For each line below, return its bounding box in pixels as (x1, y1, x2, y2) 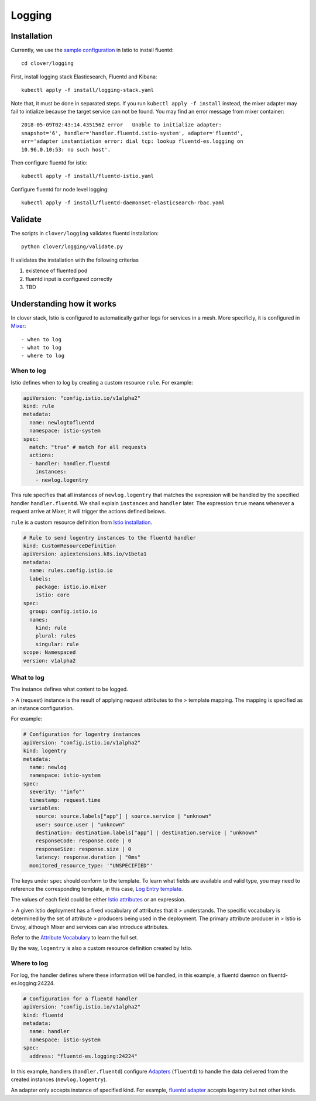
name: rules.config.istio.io (29, 567, 114, 574)
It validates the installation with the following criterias (11, 256, 139, 263)
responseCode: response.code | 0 (35, 838, 132, 844)
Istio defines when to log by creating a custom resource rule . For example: (11, 379, 193, 386)
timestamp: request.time (29, 797, 101, 803)
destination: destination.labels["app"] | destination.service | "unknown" (35, 829, 258, 836)
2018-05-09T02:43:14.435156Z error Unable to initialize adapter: (21, 122, 222, 128)
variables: (29, 805, 61, 811)
